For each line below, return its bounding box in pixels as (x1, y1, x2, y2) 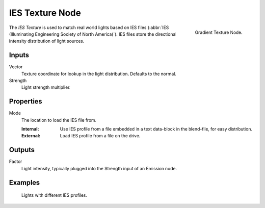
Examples (9, 178, 40, 186)
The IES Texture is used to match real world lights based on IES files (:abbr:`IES (9, 25, 169, 30)
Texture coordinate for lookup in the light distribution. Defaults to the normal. (21, 71, 177, 77)
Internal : (21, 126, 39, 132)
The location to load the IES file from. (21, 117, 97, 123)
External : (21, 133, 41, 139)
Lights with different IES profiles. (21, 192, 87, 198)
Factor (9, 158, 22, 164)
